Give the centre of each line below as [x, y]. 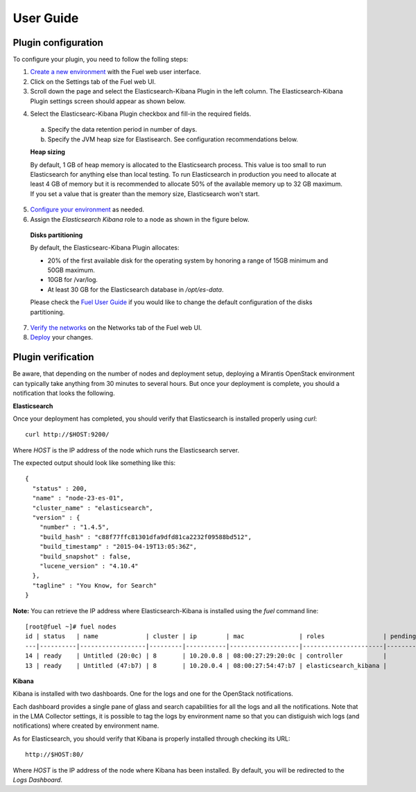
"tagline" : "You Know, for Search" [95, 585]
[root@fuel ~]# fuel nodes [71, 626]
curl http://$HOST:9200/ [67, 434]
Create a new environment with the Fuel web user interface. [115, 72]
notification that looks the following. [64, 393]
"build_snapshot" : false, [85, 556]
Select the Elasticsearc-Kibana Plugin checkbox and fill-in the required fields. [141, 114]
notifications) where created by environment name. [86, 726]
